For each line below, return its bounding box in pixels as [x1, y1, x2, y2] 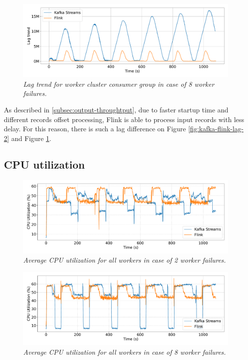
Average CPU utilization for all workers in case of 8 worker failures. [23, 346, 226, 357]
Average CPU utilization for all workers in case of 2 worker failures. [23, 255, 226, 265]
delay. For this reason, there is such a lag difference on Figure [4, 124, 186, 134]
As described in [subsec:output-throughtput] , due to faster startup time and [4, 104, 229, 114]
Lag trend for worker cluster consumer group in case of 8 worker [23, 78, 215, 89]
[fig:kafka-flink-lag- [188, 124, 244, 134]
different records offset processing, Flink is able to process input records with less [4, 114, 245, 124]
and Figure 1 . [11, 133, 51, 143]
